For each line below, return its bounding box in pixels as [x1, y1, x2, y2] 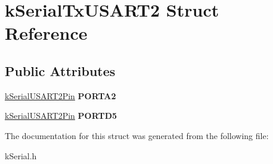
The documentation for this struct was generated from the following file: [5, 129, 269, 141]
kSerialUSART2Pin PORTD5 [5, 109, 117, 122]
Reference [5, 21, 88, 45]
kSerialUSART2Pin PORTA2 [5, 89, 116, 102]
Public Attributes [5, 61, 116, 80]
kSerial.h [5, 149, 37, 162]
